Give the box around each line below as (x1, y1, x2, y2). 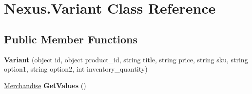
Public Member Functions (4, 31, 137, 46)
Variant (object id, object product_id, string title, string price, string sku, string (4, 54, 248, 64)
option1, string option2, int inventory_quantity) (4, 64, 148, 74)
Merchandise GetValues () (4, 80, 86, 90)
